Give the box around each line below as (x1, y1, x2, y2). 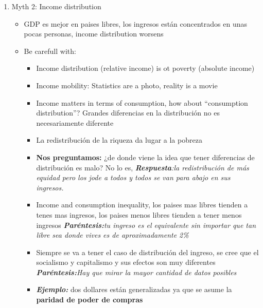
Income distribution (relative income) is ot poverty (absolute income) (36, 63, 255, 73)
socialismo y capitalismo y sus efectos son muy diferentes (36, 257, 216, 267)
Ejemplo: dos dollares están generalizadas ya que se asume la (36, 284, 232, 295)
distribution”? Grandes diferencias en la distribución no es (36, 107, 220, 118)
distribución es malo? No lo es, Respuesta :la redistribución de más (36, 162, 249, 172)
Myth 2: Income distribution (11, 1, 101, 11)
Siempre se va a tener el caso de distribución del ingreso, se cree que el (36, 246, 259, 257)
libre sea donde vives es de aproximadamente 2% (36, 229, 189, 240)
